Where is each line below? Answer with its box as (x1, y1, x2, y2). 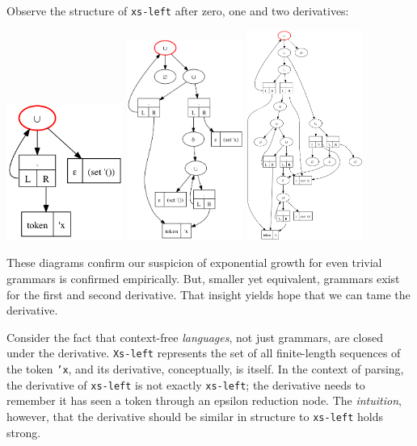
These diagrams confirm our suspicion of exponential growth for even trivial (6, 254, 382, 271)
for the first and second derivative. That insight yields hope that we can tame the (6, 286, 411, 302)
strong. (6, 423, 41, 440)
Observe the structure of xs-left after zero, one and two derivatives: (6, 2, 349, 19)
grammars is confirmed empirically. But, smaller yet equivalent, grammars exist (6, 269, 400, 286)
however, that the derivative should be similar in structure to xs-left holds (6, 407, 383, 424)
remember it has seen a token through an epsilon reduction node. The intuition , (6, 392, 402, 409)
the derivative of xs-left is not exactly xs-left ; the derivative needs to (6, 376, 365, 393)
